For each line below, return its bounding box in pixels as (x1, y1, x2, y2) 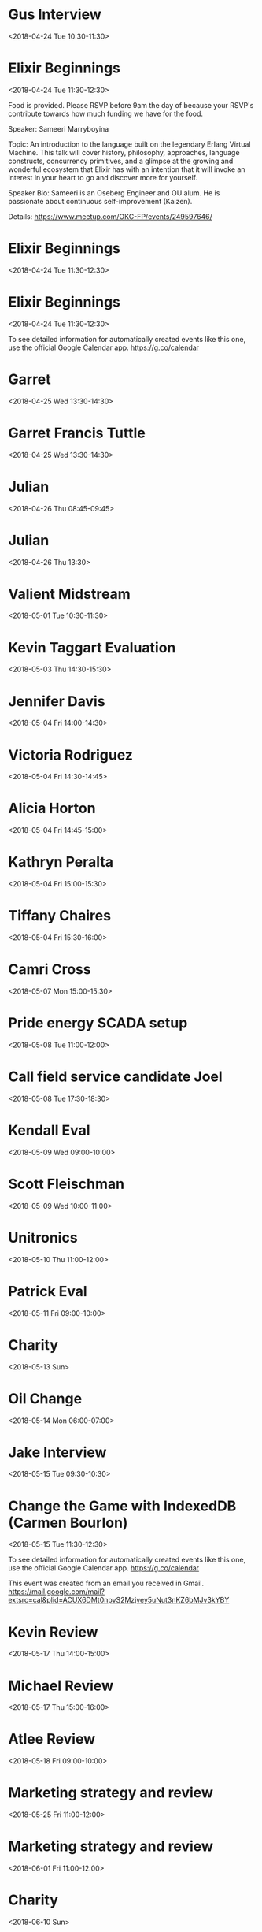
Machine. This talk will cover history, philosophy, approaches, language (8, 147, 240, 157)
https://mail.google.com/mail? (8, 1587, 105, 1596)
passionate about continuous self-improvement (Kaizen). (8, 196, 193, 206)
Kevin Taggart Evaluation (8, 638, 176, 656)
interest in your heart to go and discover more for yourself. (8, 173, 198, 182)
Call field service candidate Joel (8, 1068, 223, 1086)
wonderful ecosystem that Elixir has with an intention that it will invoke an (8, 164, 245, 174)
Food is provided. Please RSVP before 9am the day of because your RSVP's (8, 100, 254, 110)
